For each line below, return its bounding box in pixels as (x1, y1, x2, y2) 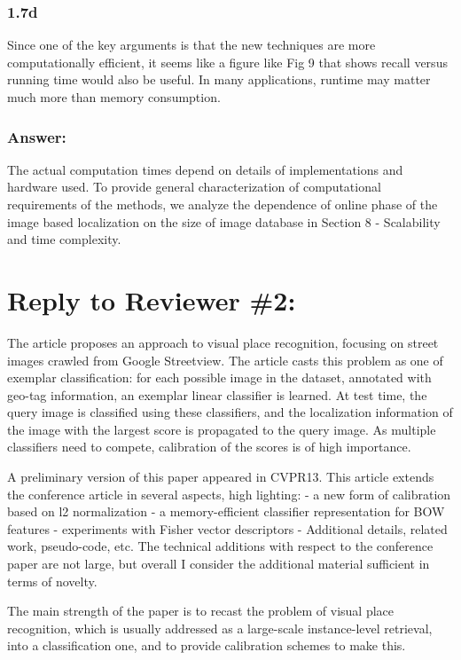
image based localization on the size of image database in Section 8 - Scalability (7, 212, 441, 231)
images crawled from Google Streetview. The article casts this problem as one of (7, 350, 443, 369)
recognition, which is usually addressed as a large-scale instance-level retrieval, (7, 618, 433, 637)
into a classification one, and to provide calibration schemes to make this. (7, 636, 406, 655)
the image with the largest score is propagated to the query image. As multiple (7, 420, 436, 438)
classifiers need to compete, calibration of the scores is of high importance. (7, 437, 411, 456)
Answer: (7, 125, 66, 147)
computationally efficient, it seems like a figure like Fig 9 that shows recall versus (7, 52, 448, 71)
